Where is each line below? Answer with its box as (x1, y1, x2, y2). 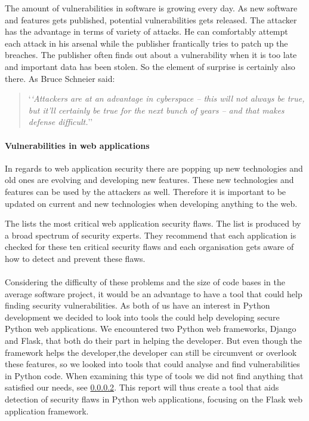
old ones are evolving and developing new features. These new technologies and (5, 173, 294, 186)
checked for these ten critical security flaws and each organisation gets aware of (5, 240, 294, 253)
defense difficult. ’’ (28, 115, 93, 128)
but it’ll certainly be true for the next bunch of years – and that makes (28, 103, 285, 116)
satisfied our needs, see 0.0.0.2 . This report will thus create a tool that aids (5, 381, 279, 393)
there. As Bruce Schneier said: (5, 72, 115, 84)
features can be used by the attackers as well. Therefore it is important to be (5, 185, 286, 197)
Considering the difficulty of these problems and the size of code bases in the (5, 276, 285, 288)
